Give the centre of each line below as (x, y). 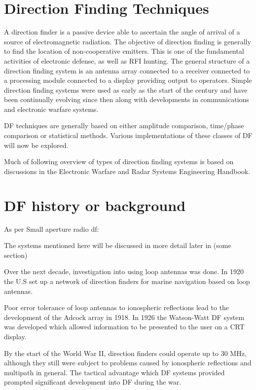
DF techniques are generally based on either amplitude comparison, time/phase (124, 125)
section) (16, 255)
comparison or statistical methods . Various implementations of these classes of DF (128, 135)
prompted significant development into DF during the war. (93, 382)
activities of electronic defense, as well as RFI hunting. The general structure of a (127, 60)
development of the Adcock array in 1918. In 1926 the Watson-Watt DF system (124, 317)
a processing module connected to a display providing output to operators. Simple (128, 80)
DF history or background (95, 205)
